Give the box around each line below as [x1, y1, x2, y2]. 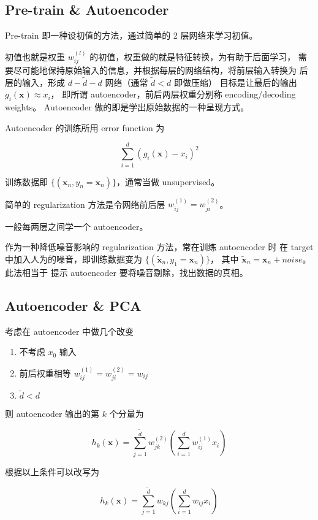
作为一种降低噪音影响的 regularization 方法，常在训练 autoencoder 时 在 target [5, 240, 314, 253]
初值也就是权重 [5, 50, 65, 63]
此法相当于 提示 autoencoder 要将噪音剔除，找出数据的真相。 [5, 266, 248, 278]
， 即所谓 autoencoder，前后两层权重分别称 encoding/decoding [50, 88, 296, 101]
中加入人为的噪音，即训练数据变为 [5, 252, 142, 265]
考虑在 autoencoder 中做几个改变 [5, 324, 134, 337]
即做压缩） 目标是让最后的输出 [173, 75, 297, 88]
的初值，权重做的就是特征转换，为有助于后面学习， [89, 50, 296, 63]
